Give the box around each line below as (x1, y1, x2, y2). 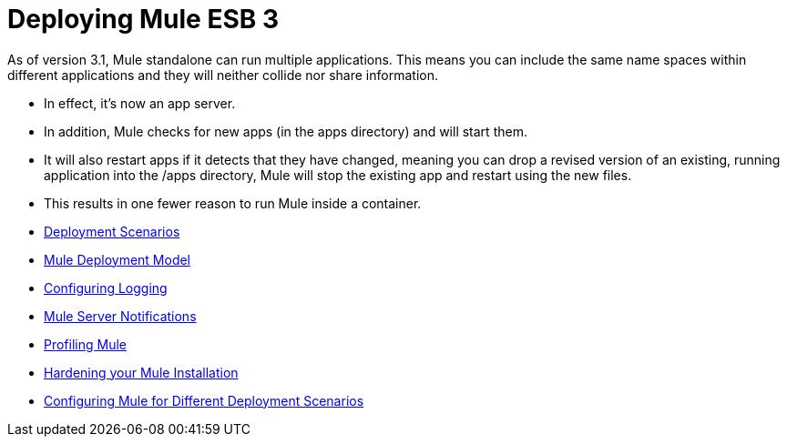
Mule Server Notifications (44, 308, 197, 324)
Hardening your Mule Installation (44, 364, 239, 380)
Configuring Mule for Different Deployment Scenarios (44, 392, 364, 409)
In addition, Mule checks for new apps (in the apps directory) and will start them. (44, 123, 527, 139)
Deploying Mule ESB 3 (7, 4, 279, 35)
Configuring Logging (44, 279, 168, 296)
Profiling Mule (44, 336, 127, 352)
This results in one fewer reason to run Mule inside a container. (44, 195, 422, 211)
